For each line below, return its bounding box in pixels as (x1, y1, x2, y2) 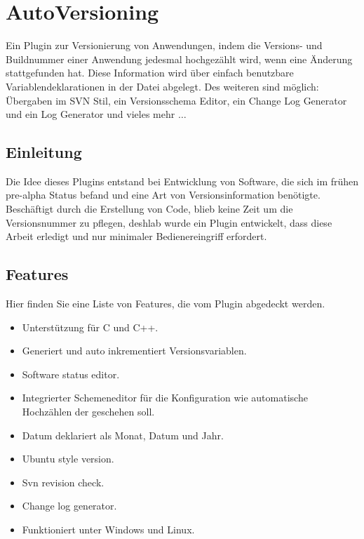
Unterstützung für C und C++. (22, 319, 159, 334)
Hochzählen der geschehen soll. (22, 404, 155, 419)
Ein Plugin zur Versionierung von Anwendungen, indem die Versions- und (6, 38, 323, 53)
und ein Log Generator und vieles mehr (6, 107, 175, 121)
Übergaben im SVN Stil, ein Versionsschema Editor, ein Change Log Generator (6, 93, 347, 107)
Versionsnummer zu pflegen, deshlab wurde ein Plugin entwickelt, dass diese (6, 215, 332, 229)
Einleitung (6, 141, 82, 163)
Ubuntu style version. (22, 451, 114, 466)
